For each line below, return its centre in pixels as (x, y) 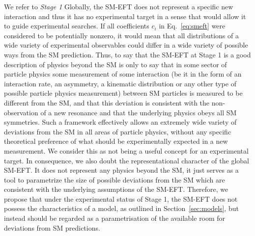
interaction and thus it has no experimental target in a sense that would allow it (125, 16)
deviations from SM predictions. (52, 227)
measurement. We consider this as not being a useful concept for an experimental (126, 150)
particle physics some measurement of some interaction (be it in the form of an (123, 74)
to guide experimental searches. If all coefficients (77, 26)
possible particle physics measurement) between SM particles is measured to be (123, 93)
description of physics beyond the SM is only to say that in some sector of (115, 64)
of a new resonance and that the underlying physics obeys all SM (139, 112)
